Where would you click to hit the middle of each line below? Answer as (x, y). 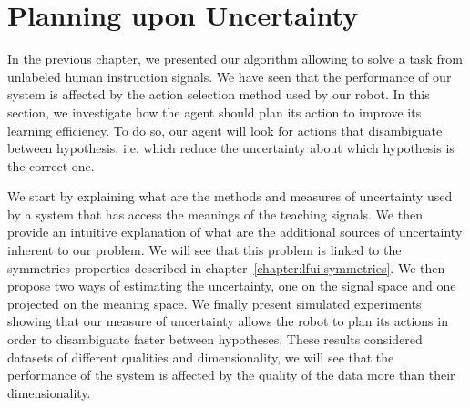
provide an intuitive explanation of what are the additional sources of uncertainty (235, 232)
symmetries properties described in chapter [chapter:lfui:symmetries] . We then (226, 267)
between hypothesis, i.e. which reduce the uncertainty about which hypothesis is (231, 148)
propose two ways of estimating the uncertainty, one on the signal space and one (232, 286)
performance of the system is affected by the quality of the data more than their (231, 375)
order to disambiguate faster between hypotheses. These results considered (215, 339)
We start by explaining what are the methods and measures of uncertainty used (230, 196)
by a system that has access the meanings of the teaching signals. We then (215, 214)
